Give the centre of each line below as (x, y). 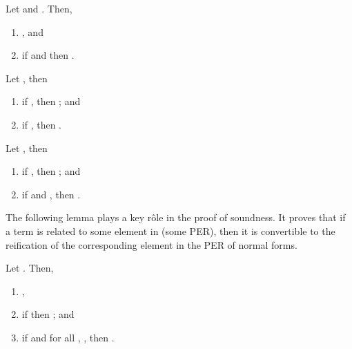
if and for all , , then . (68, 337)
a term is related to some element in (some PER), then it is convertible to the (170, 230)
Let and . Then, (39, 8)
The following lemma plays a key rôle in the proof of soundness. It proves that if (176, 217)
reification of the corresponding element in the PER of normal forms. (151, 244)
